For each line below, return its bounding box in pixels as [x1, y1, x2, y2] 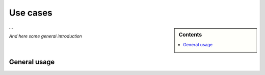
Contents [179, 31, 202, 38]
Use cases [9, 7, 53, 18]
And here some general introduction [9, 33, 82, 39]
